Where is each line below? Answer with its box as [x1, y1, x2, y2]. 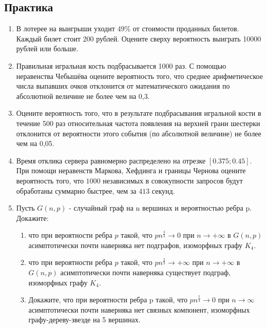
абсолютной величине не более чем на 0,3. [16, 90, 150, 101]
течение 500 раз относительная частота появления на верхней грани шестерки [16, 117, 260, 128]
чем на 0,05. [16, 138, 54, 149]
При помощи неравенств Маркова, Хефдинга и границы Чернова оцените [16, 165, 246, 176]
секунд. [151, 185, 175, 196]
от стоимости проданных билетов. [132, 23, 239, 34]
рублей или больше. [16, 43, 79, 54]
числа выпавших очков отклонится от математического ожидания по [16, 80, 230, 91]
